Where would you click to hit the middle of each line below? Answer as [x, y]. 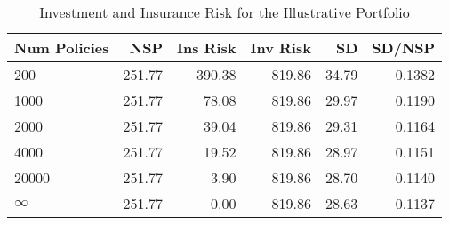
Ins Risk [206, 48]
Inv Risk [281, 48]
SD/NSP [404, 48]
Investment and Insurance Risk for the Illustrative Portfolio [224, 12]
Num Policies [62, 48]
